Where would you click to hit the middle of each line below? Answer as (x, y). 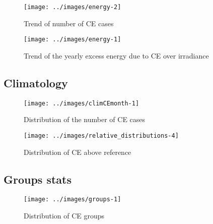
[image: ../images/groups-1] (73, 200)
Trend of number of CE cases (69, 23)
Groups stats (38, 179)
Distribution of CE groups (64, 216)
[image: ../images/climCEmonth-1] (82, 103)
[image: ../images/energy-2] (73, 7)
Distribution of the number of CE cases (85, 119)
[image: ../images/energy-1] (73, 40)
